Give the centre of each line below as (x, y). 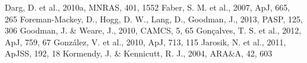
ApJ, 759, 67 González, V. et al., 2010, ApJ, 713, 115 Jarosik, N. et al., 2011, (145, 42)
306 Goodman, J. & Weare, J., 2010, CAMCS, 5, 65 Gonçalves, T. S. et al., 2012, (153, 30)
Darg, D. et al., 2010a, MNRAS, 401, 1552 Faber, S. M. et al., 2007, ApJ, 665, (148, 7)
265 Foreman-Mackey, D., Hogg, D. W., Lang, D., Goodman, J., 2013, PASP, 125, (154, 19)
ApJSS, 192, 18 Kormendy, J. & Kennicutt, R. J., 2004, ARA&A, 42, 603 (139, 53)
